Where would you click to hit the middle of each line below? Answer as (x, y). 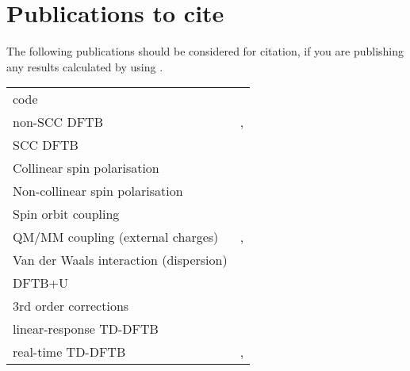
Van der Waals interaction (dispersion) (120, 260)
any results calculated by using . (85, 66)
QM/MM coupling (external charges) (116, 237)
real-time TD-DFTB (69, 352)
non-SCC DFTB (58, 122)
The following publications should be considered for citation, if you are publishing (205, 51)
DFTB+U (41, 283)
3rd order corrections (71, 306)
